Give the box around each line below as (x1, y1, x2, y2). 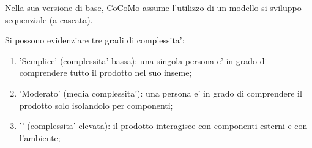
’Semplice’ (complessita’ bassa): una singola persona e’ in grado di (19, 54, 267, 67)
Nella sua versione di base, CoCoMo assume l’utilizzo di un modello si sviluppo (5, 1, 302, 13)
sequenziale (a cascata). (5, 13, 93, 26)
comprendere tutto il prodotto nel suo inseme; (19, 66, 192, 79)
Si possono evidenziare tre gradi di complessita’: (5, 34, 185, 46)
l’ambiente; (19, 131, 61, 144)
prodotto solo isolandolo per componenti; (19, 98, 173, 111)
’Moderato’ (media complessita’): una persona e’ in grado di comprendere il (19, 86, 302, 99)
